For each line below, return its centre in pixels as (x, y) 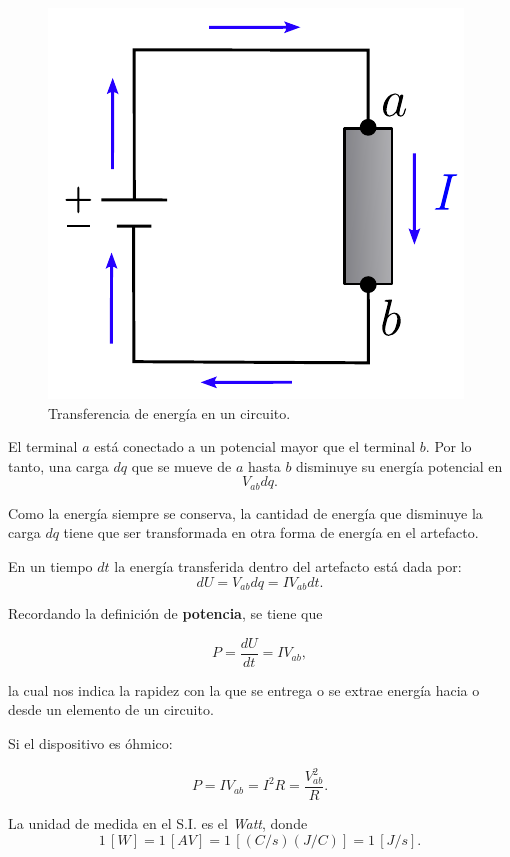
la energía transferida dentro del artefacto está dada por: (288, 566)
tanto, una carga (58, 465)
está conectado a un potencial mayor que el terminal (255, 446)
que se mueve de (181, 465)
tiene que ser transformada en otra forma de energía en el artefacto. (271, 532)
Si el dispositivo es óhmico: (90, 742)
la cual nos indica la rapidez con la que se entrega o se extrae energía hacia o (244, 689)
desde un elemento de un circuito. (111, 709)
